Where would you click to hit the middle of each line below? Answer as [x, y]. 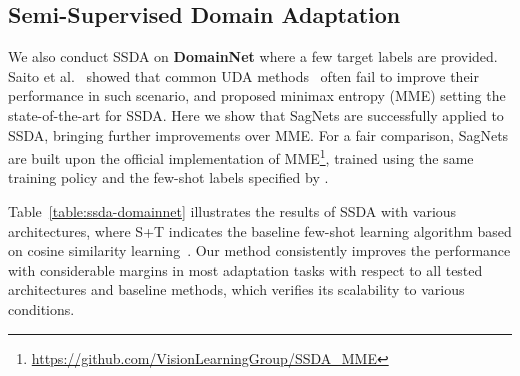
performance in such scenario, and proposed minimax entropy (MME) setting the [257, 95]
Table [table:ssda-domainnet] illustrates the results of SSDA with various [232, 211]
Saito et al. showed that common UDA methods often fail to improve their [243, 75]
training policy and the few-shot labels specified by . [168, 177]
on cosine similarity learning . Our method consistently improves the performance [259, 250]
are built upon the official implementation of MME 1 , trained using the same [241, 156]
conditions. [41, 308]
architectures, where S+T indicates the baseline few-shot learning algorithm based [260, 230]
